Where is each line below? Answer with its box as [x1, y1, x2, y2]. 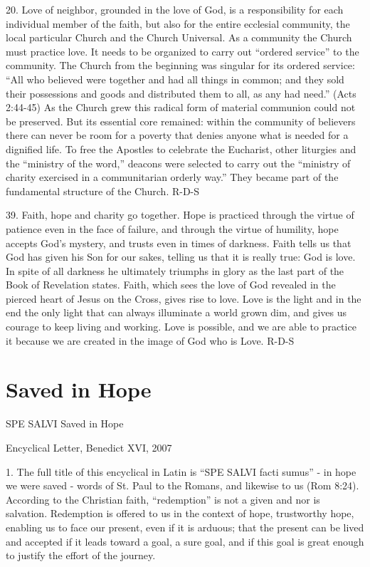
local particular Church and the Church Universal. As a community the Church [6, 30, 352, 45]
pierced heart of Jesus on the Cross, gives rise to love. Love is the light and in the [6, 291, 361, 306]
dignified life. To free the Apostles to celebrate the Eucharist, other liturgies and [6, 141, 356, 156]
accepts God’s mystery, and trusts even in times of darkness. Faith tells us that [6, 235, 351, 250]
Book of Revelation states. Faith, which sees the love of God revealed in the [6, 277, 336, 292]
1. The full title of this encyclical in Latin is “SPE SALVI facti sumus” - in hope [6, 464, 356, 479]
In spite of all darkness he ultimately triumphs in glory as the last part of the [6, 263, 344, 278]
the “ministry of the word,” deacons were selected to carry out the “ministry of [6, 155, 351, 170]
